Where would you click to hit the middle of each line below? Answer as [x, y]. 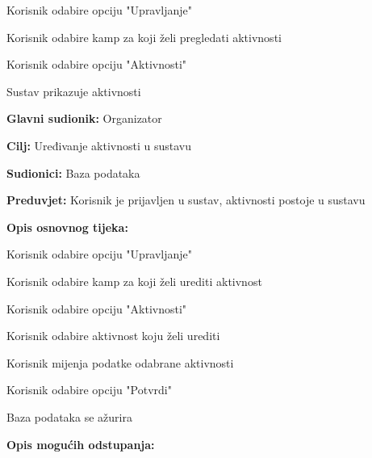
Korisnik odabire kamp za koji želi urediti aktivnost [134, 281]
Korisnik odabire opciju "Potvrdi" [89, 390]
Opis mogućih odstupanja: [81, 444]
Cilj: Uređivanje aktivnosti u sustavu [99, 145]
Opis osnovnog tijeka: [67, 227]
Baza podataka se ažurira [69, 416]
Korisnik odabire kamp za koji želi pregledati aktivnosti [144, 37]
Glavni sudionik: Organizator [84, 118]
